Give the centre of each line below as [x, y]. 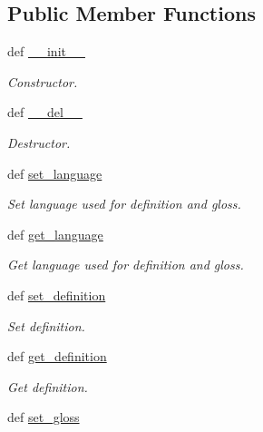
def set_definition [57, 295]
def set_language [55, 173]
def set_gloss [44, 417]
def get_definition [57, 356]
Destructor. [39, 142]
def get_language [55, 234]
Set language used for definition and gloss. [124, 204]
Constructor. [43, 81]
